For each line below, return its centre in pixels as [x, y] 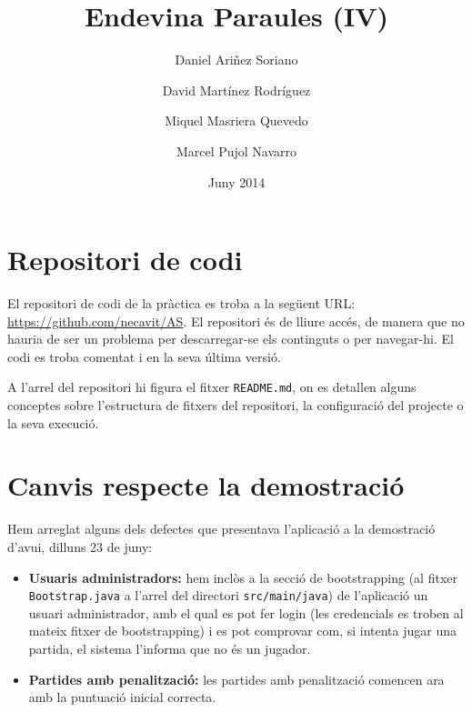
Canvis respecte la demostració [206, 485]
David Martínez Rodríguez [236, 90]
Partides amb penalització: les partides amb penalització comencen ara [236, 679]
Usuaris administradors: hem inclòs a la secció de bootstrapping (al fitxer [243, 577]
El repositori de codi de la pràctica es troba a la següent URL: [181, 303]
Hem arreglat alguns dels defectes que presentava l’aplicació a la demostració [221, 529]
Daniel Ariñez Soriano [236, 60]
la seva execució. [53, 422]
